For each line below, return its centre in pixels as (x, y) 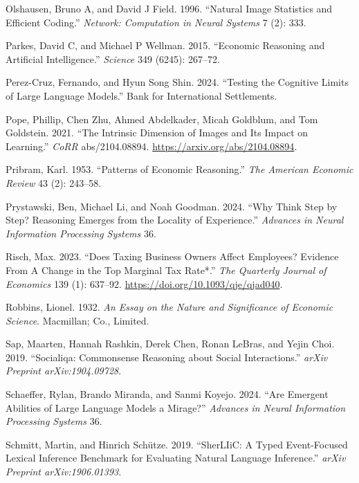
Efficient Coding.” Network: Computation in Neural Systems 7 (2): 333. (156, 22)
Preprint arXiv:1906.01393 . (64, 472)
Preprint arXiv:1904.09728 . (64, 371)
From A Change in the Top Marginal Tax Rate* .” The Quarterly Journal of (166, 270)
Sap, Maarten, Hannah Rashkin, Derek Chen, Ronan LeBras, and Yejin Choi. (170, 344)
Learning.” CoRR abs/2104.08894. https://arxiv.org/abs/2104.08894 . (151, 146)
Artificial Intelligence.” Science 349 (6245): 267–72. (113, 58)
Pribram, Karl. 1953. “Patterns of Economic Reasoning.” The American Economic (179, 169)
